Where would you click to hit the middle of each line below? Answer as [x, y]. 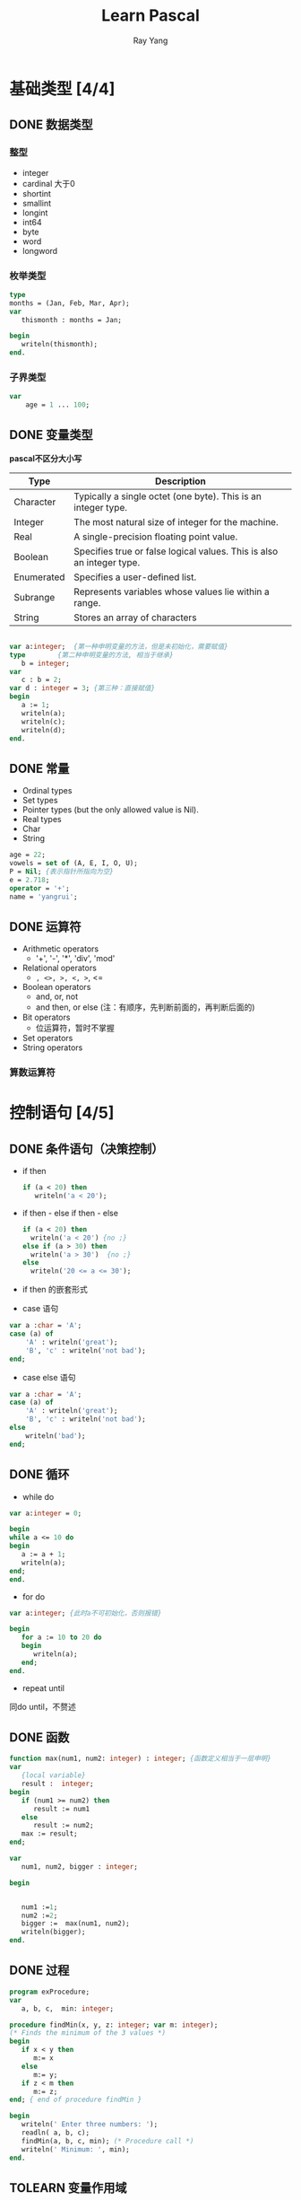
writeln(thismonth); [60, 345]
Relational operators [59, 968]
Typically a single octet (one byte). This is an [168, 496]
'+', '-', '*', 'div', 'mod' [75, 959]
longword [40, 250]
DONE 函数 [39, 1738]
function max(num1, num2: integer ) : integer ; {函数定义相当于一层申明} [140, 1759]
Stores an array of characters [135, 618]
